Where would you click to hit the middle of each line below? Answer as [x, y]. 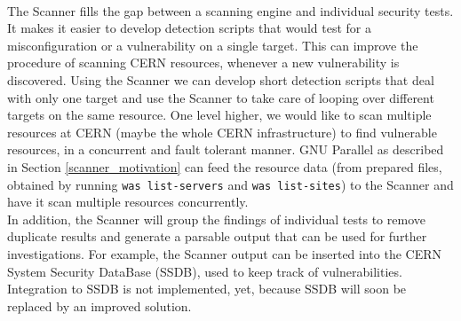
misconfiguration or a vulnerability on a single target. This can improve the [213, 45]
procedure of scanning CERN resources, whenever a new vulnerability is [203, 63]
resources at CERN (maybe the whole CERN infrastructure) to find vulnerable [222, 132]
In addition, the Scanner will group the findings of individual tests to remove [216, 219]
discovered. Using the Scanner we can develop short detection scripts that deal [221, 79]
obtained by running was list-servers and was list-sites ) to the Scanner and [230, 184]
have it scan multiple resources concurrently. [128, 202]
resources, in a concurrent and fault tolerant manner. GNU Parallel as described [226, 149]
